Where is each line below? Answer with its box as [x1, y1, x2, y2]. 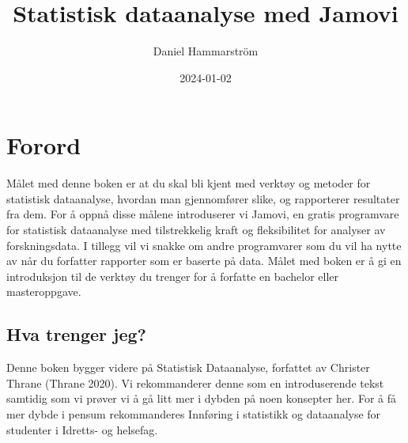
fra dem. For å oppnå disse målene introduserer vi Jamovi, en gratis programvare [6, 206, 399, 222]
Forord [6, 129, 81, 161]
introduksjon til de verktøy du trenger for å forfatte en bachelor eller [6, 267, 339, 284]
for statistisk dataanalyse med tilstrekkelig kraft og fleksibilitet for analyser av [6, 221, 386, 238]
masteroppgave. [6, 283, 81, 300]
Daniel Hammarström [153, 43, 259, 59]
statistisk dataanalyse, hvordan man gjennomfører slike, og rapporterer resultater [6, 190, 400, 206]
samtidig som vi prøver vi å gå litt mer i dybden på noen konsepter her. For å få [6, 390, 396, 407]
